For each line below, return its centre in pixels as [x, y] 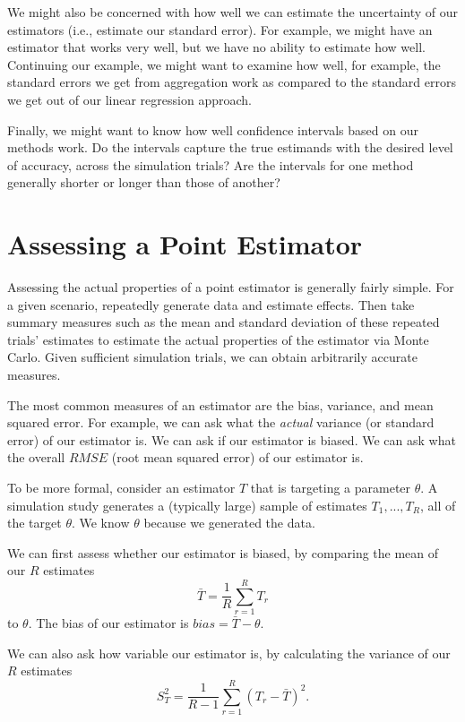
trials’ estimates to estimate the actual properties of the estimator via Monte [218, 339]
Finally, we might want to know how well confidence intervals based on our [213, 129]
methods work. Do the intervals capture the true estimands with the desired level [230, 147]
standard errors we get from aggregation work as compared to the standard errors [232, 82]
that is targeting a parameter [331, 487]
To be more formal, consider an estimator [121, 487]
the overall [36, 457]
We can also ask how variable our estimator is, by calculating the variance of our [229, 653]
